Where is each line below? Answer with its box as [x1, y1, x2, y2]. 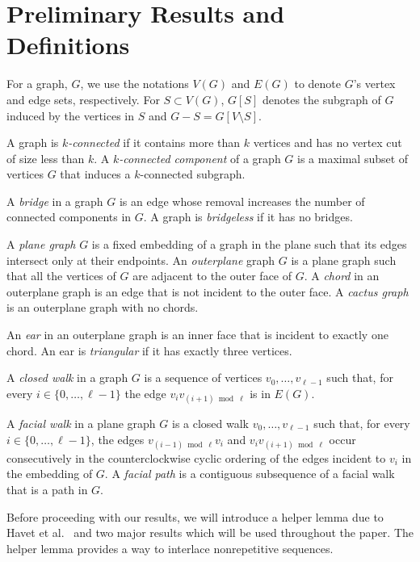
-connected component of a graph [119, 149, 281, 166]
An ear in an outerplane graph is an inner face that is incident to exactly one [6, 326, 388, 343]
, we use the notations [80, 75, 189, 92]
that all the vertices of [6, 267, 116, 284]
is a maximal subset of [297, 149, 409, 166]
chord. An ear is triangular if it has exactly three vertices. [6, 342, 292, 359]
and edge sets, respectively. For [6, 90, 160, 107]
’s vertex [353, 75, 396, 92]
